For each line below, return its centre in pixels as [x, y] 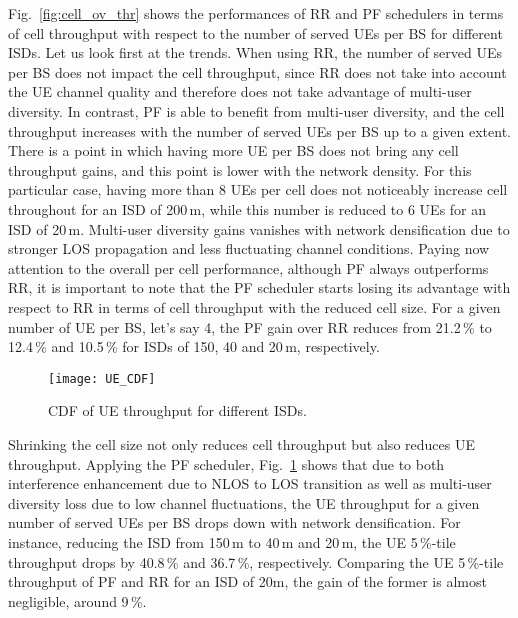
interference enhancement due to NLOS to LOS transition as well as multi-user [250, 483]
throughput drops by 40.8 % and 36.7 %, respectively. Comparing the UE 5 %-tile [256, 561]
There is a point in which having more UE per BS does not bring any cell [233, 150]
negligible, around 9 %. [77, 600]
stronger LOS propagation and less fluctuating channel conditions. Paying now [249, 248]
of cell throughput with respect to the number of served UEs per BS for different [255, 32]
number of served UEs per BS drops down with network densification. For [234, 522]
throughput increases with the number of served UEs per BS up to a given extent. [259, 130]
